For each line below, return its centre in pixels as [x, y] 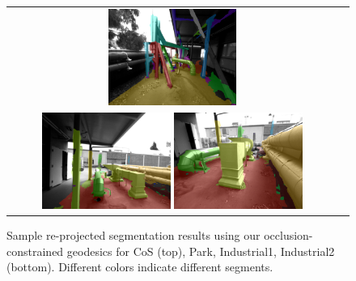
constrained [35, 251]
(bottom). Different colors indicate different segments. [140, 267]
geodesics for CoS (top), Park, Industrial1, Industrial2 [201, 251]
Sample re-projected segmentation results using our [133, 235]
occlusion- [288, 235]
